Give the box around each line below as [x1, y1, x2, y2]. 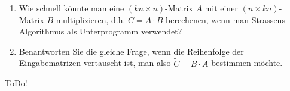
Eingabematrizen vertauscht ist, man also [19, 57, 171, 69]
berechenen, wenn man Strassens [166, 13, 285, 26]
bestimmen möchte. [211, 57, 283, 69]
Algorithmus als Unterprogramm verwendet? [19, 25, 182, 37]
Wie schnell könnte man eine [19, 2, 124, 14]
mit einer [204, 2, 238, 14]
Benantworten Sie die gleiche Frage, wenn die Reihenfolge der [19, 45, 244, 57]
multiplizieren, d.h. [56, 13, 126, 26]
